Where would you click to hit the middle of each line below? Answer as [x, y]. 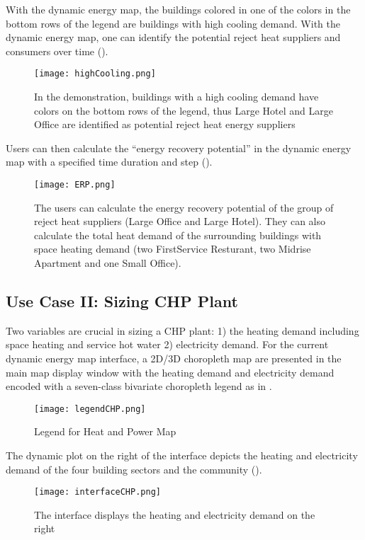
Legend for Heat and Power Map [105, 431]
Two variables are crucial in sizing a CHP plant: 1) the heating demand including [182, 330]
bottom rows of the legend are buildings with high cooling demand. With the [173, 23]
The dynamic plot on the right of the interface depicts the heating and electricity [182, 455]
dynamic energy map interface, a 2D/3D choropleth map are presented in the [174, 358]
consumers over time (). [57, 51]
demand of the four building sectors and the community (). [134, 469]
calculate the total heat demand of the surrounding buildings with [178, 235]
